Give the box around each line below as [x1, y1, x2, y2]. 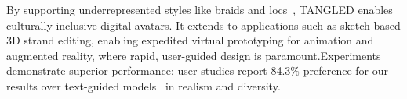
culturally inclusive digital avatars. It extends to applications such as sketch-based [6, 16, 401, 33]
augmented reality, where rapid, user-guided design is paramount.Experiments [6, 47, 381, 63]
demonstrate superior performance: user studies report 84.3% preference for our [6, 62, 388, 79]
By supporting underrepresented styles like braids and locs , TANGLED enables [6, 2, 393, 17]
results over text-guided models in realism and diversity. [6, 77, 281, 94]
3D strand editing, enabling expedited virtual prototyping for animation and [6, 32, 374, 48]
